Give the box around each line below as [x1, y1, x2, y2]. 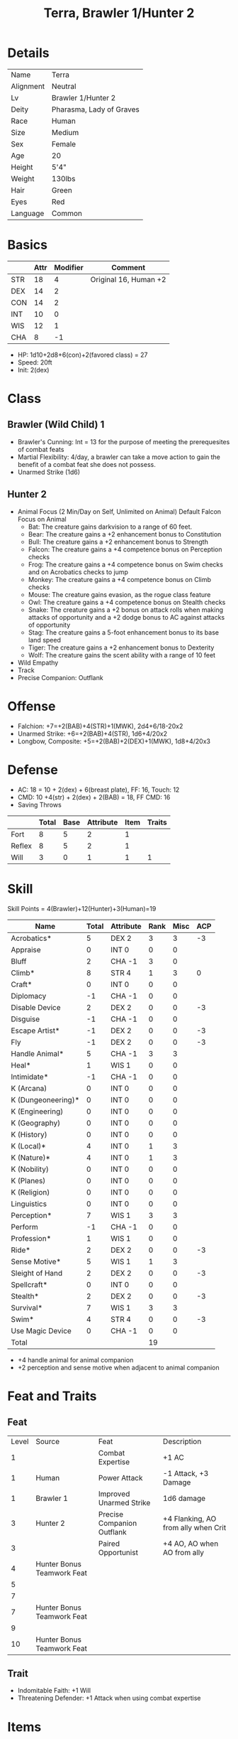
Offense [7, 698, 56, 714]
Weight [11, 173, 35, 183]
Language [11, 208, 45, 218]
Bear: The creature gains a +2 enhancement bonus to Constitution [28, 529, 222, 538]
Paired [98, 1539, 120, 1549]
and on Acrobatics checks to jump [28, 567, 129, 576]
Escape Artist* [11, 1025, 60, 1035]
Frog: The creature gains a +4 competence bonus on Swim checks [28, 560, 223, 569]
